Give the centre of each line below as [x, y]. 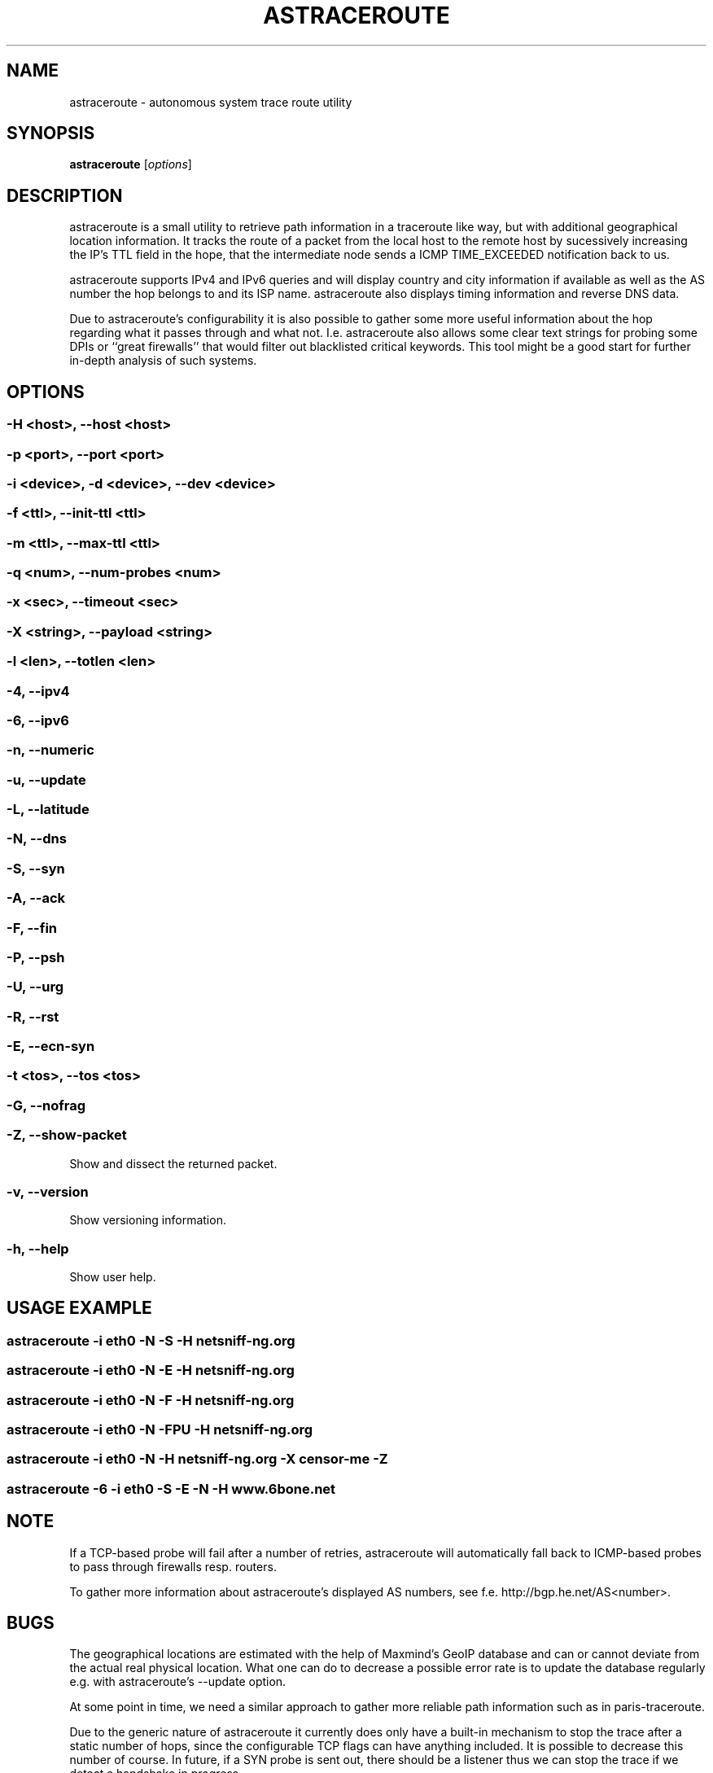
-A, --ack [36, 898]
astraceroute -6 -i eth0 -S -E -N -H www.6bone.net [171, 1488]
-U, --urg [35, 987]
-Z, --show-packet [67, 1135]
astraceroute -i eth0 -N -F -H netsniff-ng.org [151, 1400]
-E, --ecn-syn [51, 1046]
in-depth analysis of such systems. [163, 361]
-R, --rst [33, 1016]
